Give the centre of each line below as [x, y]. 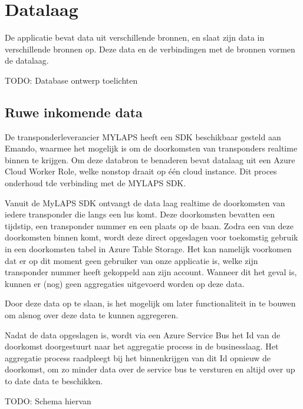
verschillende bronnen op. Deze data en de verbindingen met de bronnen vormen [150, 49]
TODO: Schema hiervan [48, 400]
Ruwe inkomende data [74, 112]
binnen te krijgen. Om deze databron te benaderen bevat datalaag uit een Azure [150, 159]
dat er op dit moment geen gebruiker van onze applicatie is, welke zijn [131, 260]
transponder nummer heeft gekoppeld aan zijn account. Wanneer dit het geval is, [151, 272]
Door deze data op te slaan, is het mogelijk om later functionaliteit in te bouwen [150, 303]
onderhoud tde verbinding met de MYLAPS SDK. [95, 183]
